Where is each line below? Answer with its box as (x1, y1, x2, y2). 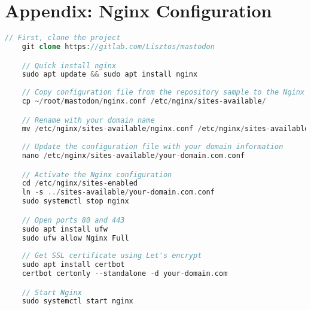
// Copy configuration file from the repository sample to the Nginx (22, 88, 305, 97)
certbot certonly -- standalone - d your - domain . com (22, 269, 228, 278)
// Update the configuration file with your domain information (22, 142, 283, 151)
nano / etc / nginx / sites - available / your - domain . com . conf (22, 151, 245, 160)
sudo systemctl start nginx (22, 297, 133, 306)
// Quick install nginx (22, 61, 117, 70)
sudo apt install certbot (22, 260, 125, 269)
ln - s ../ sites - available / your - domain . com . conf (22, 188, 215, 197)
